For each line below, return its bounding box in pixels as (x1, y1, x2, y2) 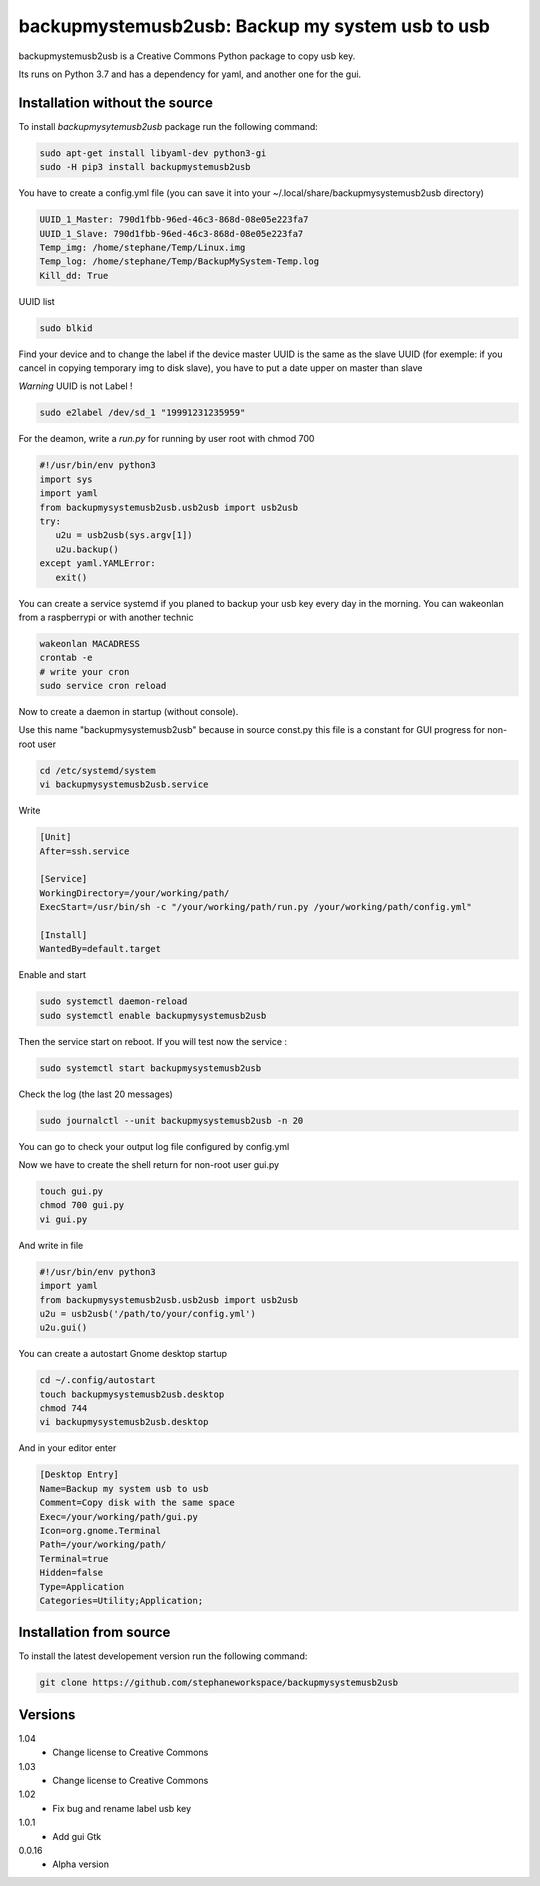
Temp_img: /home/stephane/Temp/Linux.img (39, 241, 246, 253)
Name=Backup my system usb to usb (39, 1483, 209, 1494)
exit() (55, 571, 88, 583)
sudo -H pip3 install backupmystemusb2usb (39, 161, 251, 173)
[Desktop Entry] (39, 1469, 120, 1480)
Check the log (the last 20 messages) (18, 1088, 174, 1100)
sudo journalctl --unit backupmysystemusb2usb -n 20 (39, 1115, 304, 1126)
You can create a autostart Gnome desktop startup (18, 1348, 228, 1360)
